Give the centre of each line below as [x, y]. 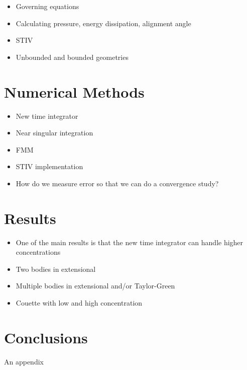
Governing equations [47, 6]
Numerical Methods [74, 91]
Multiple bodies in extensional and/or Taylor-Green [95, 286]
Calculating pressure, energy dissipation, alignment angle [103, 23]
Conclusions [46, 337]
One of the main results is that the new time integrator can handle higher [130, 242]
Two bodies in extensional [56, 269]
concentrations [38, 252]
